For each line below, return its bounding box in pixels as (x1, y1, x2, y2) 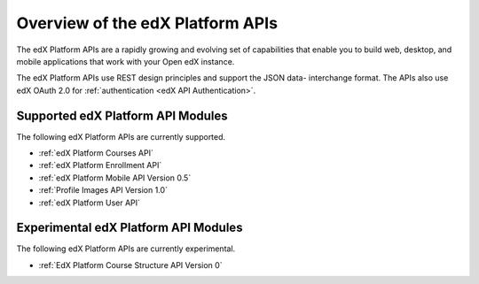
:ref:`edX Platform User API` (38, 197, 141, 208)
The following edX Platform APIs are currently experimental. (16, 243, 236, 254)
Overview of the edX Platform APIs (16, 13, 279, 33)
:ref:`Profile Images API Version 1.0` (38, 185, 169, 196)
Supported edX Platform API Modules (16, 108, 228, 123)
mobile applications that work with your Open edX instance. (16, 56, 235, 66)
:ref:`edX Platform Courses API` (38, 148, 154, 158)
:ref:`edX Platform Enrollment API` (38, 160, 162, 171)
